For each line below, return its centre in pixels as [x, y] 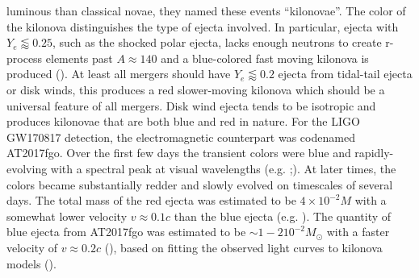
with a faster [358, 232]
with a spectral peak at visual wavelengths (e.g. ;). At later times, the [223, 168]
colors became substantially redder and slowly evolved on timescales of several [200, 184]
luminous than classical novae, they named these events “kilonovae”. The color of [206, 10]
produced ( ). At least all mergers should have [119, 74]
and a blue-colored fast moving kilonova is [265, 58]
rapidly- [374, 153]
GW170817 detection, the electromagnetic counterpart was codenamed [181, 137]
